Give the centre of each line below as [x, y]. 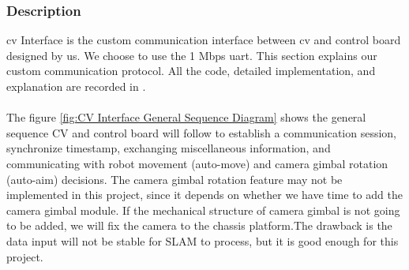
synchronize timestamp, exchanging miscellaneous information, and [169, 148]
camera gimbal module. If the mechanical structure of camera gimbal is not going [203, 210]
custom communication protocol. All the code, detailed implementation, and [191, 71]
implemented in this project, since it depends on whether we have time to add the [204, 195]
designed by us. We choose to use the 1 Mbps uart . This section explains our [192, 55]
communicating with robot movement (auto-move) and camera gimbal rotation [197, 163]
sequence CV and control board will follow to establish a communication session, [202, 132]
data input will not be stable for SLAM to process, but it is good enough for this [203, 240]
